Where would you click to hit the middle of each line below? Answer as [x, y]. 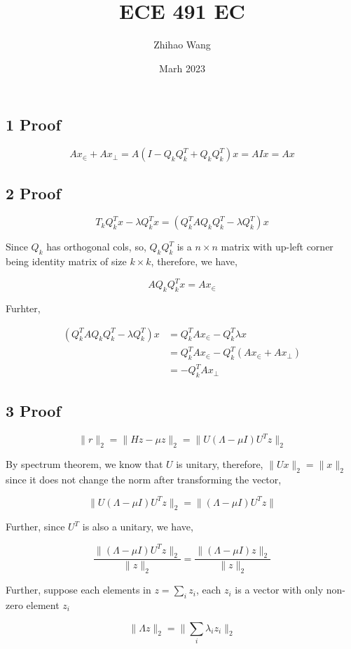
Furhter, [23, 308]
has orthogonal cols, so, [96, 247]
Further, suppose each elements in [78, 590]
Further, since [35, 527]
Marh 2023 [182, 68]
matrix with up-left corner [277, 247]
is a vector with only [279, 590]
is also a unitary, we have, [138, 527]
